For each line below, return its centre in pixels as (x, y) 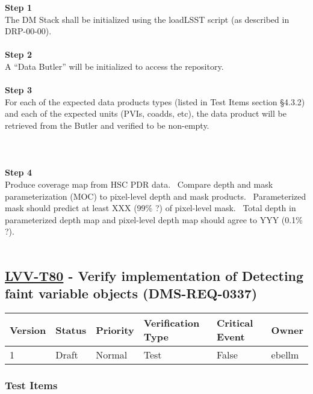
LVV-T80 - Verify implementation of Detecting (154, 275)
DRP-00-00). (28, 31)
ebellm (285, 355)
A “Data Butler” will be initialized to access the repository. (114, 66)
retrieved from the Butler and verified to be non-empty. (107, 125)
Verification (172, 323)
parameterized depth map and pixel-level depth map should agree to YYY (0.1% (154, 219)
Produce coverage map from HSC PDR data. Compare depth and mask (139, 184)
